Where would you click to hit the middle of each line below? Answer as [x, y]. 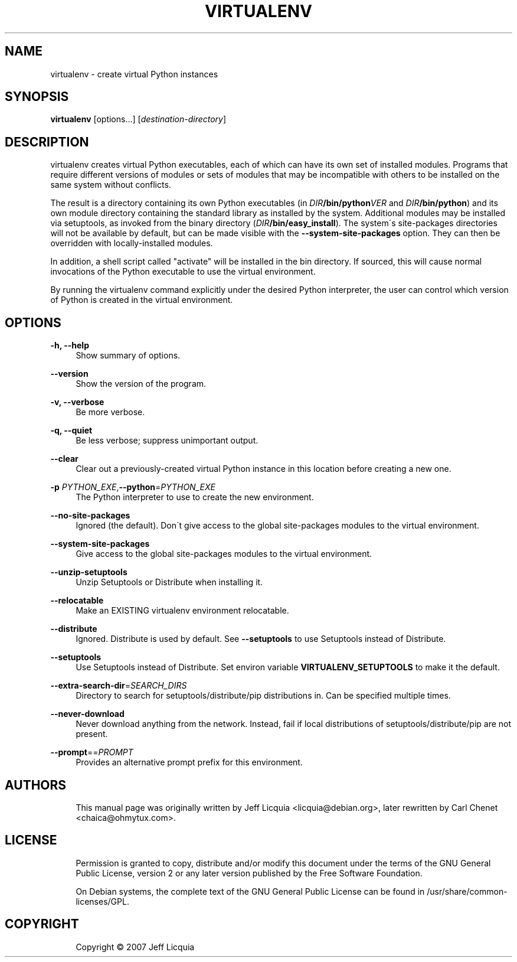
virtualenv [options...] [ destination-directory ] [138, 119]
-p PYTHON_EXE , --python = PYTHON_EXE [133, 487]
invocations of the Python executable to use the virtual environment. [183, 272]
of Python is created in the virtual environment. [142, 300]
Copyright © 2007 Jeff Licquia [135, 947]
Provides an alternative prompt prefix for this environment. [189, 762]
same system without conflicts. [111, 185]
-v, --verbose [77, 402]
